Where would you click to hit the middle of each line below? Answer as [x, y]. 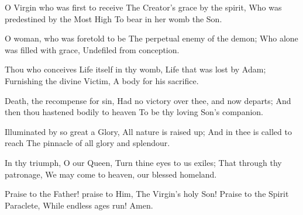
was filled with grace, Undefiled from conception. [92, 49]
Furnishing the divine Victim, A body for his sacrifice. [102, 80]
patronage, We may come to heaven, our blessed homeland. [111, 174]
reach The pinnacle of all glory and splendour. [87, 143]
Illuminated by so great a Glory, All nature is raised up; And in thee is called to [148, 131]
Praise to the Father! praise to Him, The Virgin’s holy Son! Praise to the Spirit [147, 194]
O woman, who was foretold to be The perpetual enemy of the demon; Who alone [151, 38]
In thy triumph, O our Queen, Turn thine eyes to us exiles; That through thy [143, 162]
